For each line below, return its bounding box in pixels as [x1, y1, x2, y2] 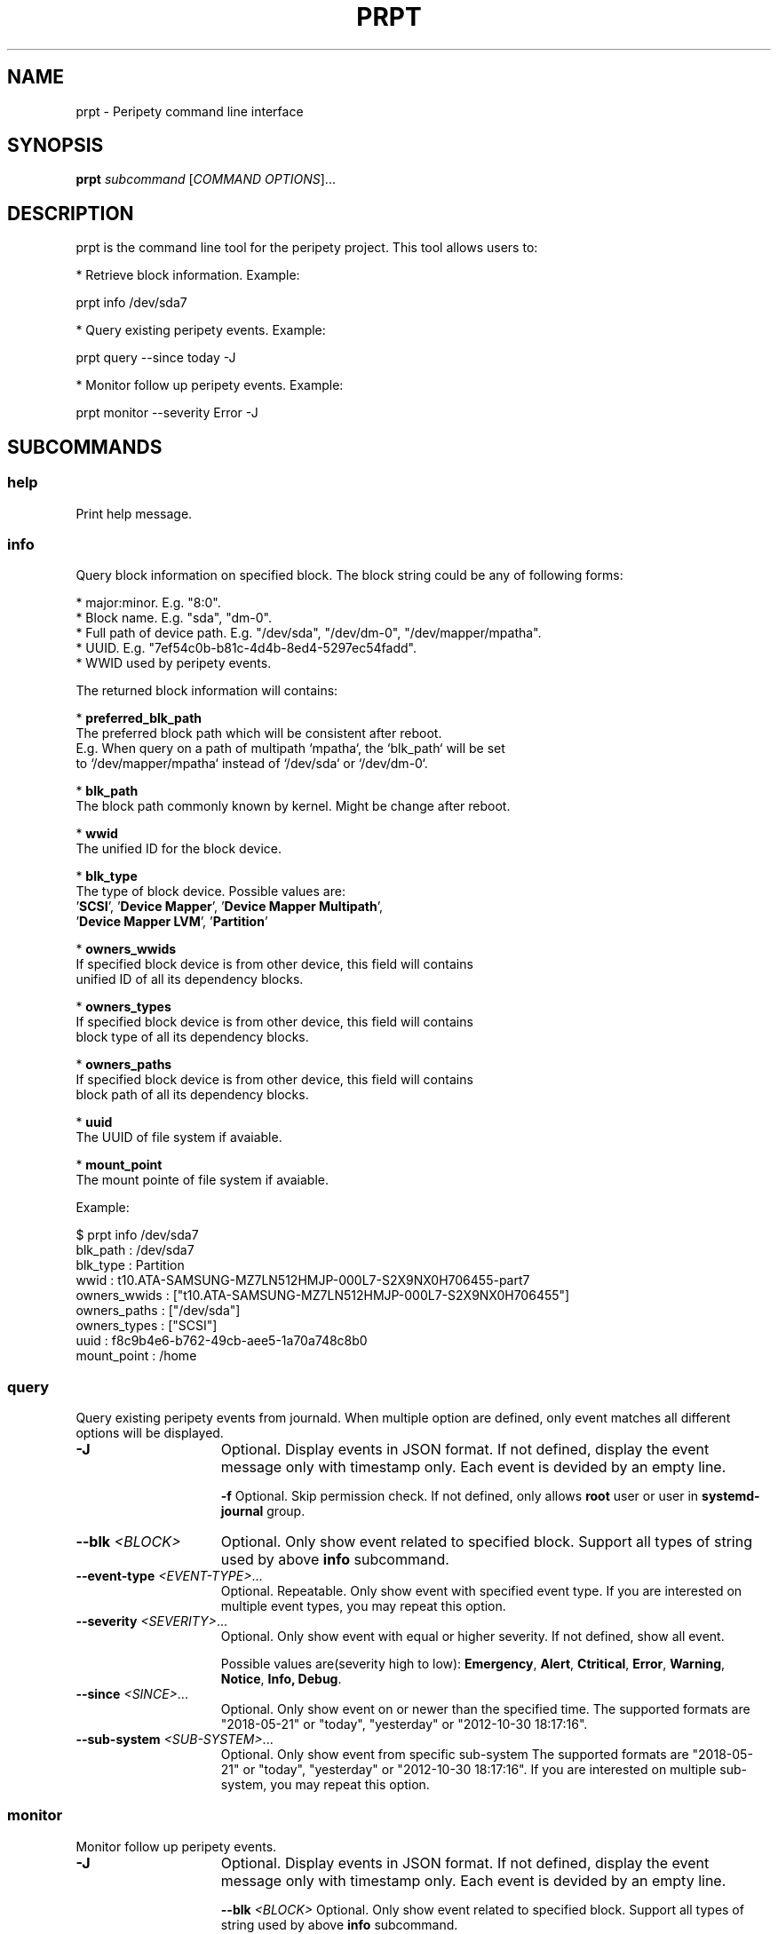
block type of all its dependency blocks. [75, 1029, 309, 1045]
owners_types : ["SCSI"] [75, 1318, 218, 1334]
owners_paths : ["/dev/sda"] [75, 1303, 241, 1319]
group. [266, 1503, 306, 1518]
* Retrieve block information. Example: [75, 267, 300, 283]
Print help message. [75, 505, 193, 521]
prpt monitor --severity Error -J [75, 405, 258, 421]
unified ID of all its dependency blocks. [75, 971, 304, 987]
